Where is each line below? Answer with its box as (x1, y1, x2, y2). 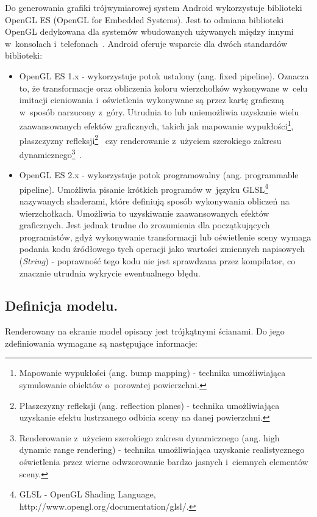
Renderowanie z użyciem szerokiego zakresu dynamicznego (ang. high (19, 431, 280, 444)
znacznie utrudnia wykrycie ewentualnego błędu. (19, 266, 201, 279)
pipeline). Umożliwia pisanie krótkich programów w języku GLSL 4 (19, 181, 269, 195)
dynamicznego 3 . (19, 146, 82, 161)
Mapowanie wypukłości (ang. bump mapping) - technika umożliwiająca (19, 366, 286, 379)
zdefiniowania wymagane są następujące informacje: (5, 336, 198, 349)
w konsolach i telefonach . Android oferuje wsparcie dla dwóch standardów (5, 37, 288, 49)
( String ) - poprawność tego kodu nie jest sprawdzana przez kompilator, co (19, 254, 296, 267)
